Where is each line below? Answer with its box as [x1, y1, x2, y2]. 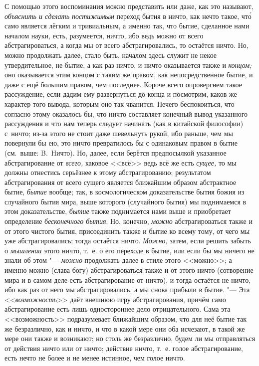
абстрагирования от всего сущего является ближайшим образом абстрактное [4, 177, 237, 187]
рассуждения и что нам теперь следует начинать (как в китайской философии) [4, 118, 244, 129]
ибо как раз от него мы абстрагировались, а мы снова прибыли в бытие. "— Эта [4, 284, 250, 295]
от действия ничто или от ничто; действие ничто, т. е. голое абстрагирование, [4, 343, 244, 353]
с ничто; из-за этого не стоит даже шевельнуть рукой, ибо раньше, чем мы [4, 128, 233, 138]
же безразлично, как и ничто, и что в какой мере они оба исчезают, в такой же [4, 323, 245, 334]
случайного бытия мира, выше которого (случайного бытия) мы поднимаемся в [4, 196, 247, 206]
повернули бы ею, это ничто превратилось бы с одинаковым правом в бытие [4, 138, 238, 148]
